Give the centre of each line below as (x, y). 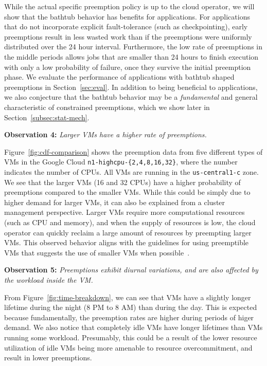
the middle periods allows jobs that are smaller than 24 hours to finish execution (131, 56)
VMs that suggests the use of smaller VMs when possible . (97, 252)
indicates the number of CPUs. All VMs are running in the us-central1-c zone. (131, 171)
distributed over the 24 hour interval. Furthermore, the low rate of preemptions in (133, 47)
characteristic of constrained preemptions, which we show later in (107, 107)
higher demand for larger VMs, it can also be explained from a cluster (115, 202)
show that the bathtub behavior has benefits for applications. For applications (127, 16)
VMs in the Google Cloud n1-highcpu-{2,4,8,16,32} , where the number (121, 162)
